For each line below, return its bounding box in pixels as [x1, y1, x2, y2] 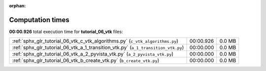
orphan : [9, 3, 26, 8]
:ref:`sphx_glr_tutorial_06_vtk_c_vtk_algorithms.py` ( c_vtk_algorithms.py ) [12, 37, 178, 44]
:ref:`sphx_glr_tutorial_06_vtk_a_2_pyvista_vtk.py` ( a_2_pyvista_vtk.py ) [12, 51, 174, 58]
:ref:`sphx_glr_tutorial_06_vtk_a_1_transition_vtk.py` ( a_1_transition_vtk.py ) [12, 44, 184, 51]
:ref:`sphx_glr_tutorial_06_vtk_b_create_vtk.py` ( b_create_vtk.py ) [12, 57, 160, 64]
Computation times [9, 15, 69, 24]
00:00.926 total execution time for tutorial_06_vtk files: [9, 29, 123, 35]
